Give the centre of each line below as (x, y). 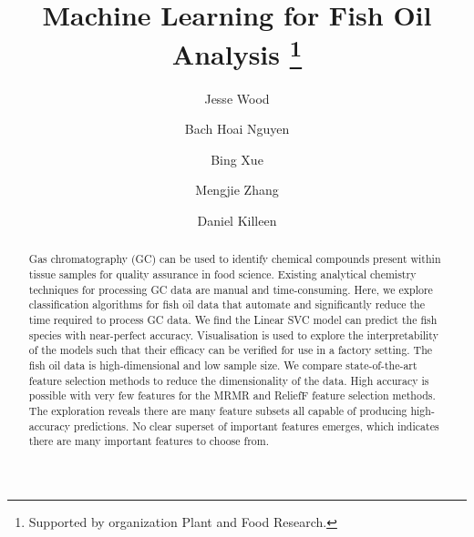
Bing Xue (237, 159)
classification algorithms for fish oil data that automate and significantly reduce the (227, 304)
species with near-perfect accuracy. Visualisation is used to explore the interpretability (233, 334)
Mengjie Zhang (237, 190)
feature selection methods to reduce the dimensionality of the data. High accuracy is (229, 380)
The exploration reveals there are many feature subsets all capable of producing (218, 410)
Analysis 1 (237, 52)
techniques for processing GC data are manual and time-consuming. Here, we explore (231, 289)
